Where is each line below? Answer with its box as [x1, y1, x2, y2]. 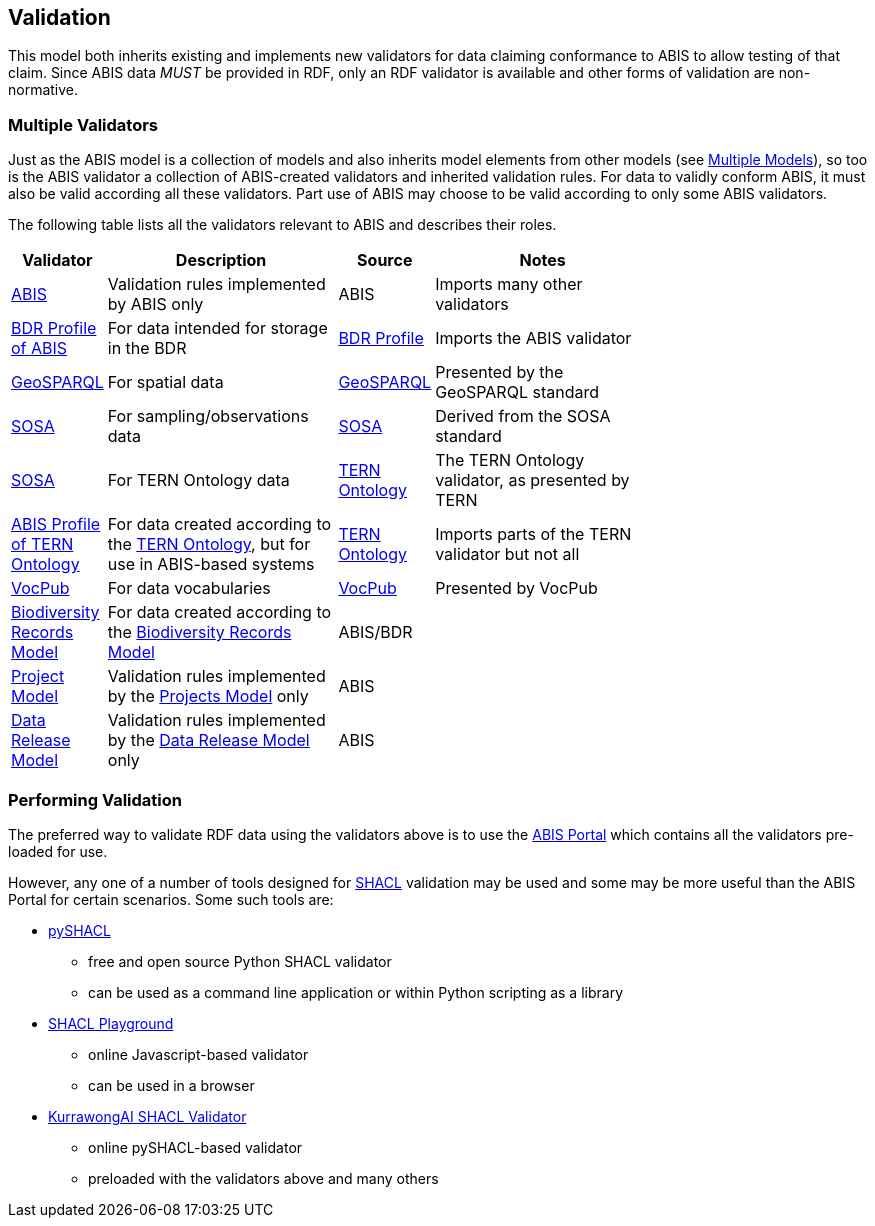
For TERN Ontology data [107, 470, 290, 491]
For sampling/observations [107, 406, 309, 427]
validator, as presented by [435, 470, 630, 491]
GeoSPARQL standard [435, 382, 599, 403]
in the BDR [107, 338, 187, 359]
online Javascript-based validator [88, 1045, 309, 1063]
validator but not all [435, 544, 580, 565]
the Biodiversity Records [107, 622, 292, 643]
